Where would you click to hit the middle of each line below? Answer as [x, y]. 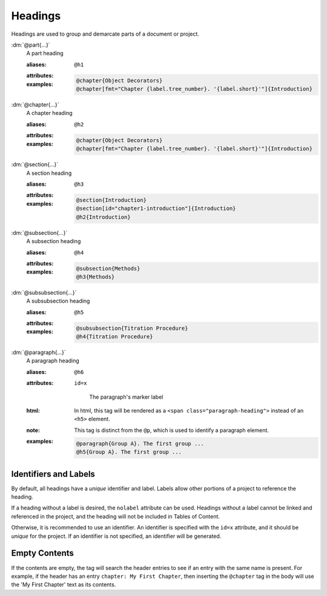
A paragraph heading [53, 361]
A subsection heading [54, 241]
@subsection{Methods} [108, 268]
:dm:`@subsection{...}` [39, 232]
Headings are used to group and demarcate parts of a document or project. [105, 34]
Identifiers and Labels [53, 474]
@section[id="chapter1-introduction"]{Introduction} [156, 208]
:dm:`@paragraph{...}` [38, 352]
